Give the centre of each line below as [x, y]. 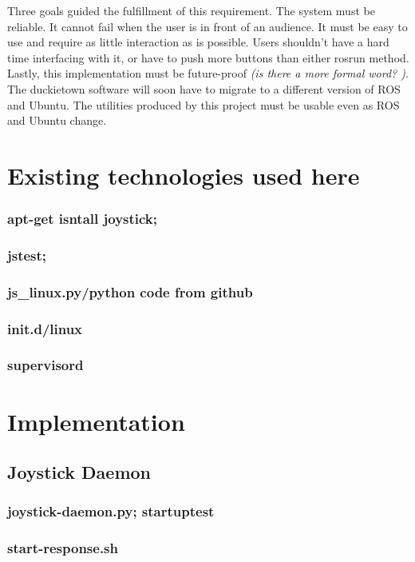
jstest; [27, 255]
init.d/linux [45, 328]
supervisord [45, 365]
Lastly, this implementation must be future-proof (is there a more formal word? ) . [208, 73]
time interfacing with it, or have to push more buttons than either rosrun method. [208, 57]
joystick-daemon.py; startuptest [111, 511]
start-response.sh [63, 548]
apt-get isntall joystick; [83, 219]
